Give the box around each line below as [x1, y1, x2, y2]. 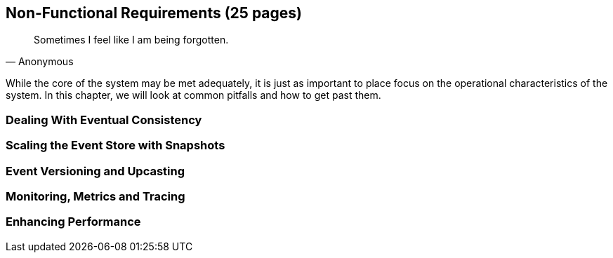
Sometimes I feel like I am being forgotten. [34, 34, 229, 46]
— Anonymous [6, 55, 74, 68]
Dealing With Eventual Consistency [6, 112, 202, 127]
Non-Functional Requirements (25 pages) [6, 4, 302, 22]
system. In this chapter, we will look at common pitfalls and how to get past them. [6, 89, 381, 102]
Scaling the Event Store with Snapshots [6, 138, 225, 153]
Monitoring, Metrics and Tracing [6, 189, 185, 203]
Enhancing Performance [6, 215, 141, 229]
